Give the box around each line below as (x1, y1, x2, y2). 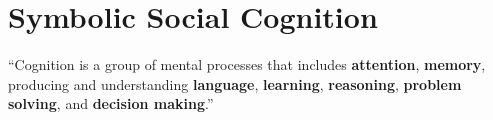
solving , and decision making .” (8, 93, 214, 114)
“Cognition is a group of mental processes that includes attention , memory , (8, 54, 486, 75)
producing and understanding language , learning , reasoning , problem (8, 73, 462, 94)
